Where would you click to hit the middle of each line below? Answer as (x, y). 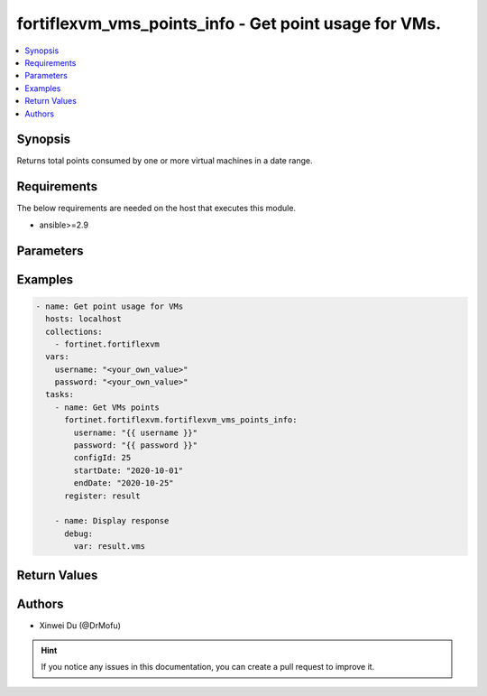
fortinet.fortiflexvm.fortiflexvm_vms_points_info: (181, 420)
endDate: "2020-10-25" (124, 483)
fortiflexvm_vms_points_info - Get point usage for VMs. (229, 23)
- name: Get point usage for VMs (110, 306)
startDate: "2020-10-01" (129, 470)
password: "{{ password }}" (136, 445)
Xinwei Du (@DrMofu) (80, 625)
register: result (103, 496)
